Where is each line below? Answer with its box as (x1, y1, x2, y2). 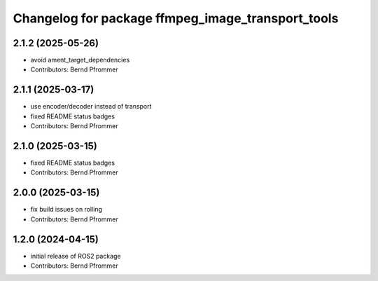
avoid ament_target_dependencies (30, 56, 130, 64)
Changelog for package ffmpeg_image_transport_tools (13, 11, 339, 26)
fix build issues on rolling (30, 205, 103, 214)
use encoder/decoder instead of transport (30, 102, 152, 111)
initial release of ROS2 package (30, 252, 122, 260)
